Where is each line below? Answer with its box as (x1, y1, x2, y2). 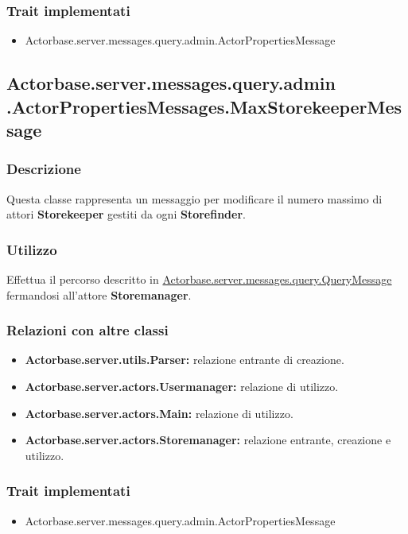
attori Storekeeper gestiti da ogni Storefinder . (6, 206, 246, 222)
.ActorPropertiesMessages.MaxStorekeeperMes (6, 94, 402, 118)
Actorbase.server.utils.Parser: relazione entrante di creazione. (25, 351, 344, 368)
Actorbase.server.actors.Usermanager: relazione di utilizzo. (25, 378, 339, 394)
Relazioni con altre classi (6, 320, 169, 340)
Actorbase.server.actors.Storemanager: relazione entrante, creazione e (25, 431, 391, 448)
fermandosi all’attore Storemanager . (6, 286, 192, 303)
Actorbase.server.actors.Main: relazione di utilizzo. (25, 404, 293, 421)
